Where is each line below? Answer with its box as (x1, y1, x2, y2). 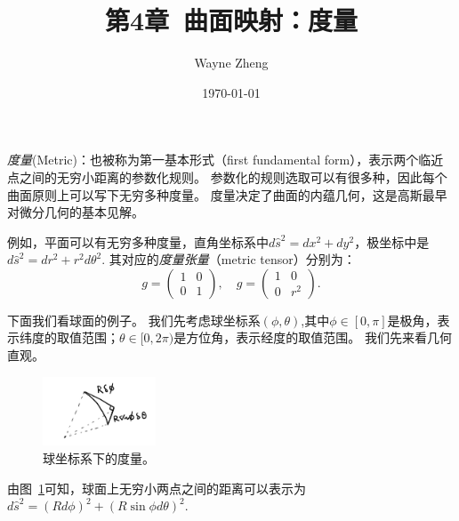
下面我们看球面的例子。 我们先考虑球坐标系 (7, 310, 261, 329)
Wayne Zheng (194, 53, 269, 72)
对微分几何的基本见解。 (7, 203, 144, 221)
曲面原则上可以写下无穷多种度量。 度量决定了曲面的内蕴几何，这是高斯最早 (7, 185, 447, 204)
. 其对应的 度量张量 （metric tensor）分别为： (101, 250, 356, 269)
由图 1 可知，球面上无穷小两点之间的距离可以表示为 (7, 478, 306, 497)
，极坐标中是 (354, 232, 430, 251)
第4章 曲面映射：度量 (104, 2, 358, 38)
